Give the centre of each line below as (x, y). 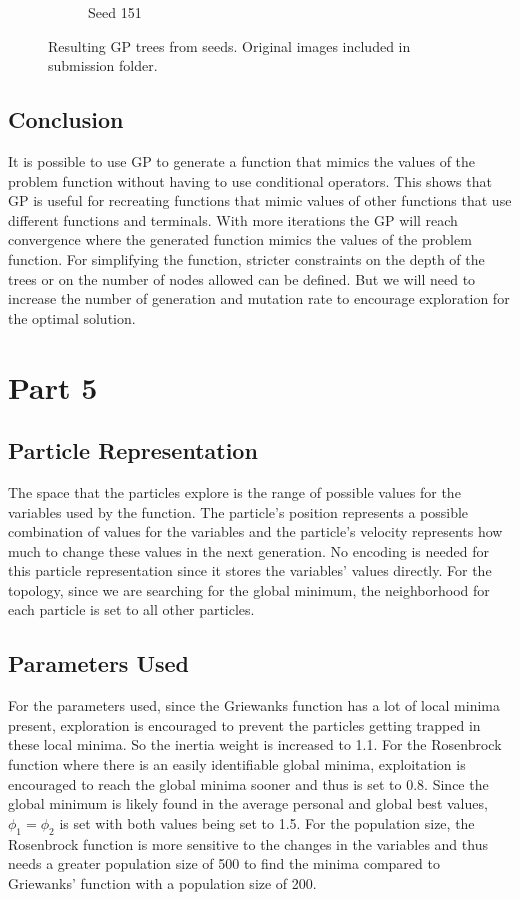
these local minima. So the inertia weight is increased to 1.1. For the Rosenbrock (255, 744)
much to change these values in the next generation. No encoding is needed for (248, 550)
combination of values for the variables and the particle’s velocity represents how (255, 531)
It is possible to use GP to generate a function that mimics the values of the (242, 160)
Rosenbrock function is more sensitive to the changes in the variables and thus (248, 843)
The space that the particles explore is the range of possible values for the (234, 491)
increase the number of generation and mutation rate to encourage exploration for (259, 298)
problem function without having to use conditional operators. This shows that (250, 180)
